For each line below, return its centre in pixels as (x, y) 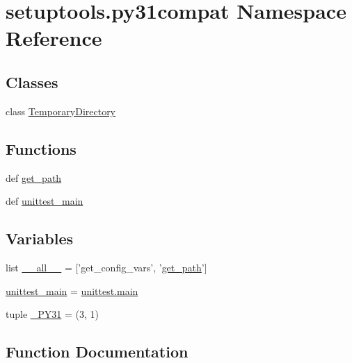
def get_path (34, 177)
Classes (32, 82)
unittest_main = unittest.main (72, 290)
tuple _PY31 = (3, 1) (53, 314)
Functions (41, 148)
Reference (54, 38)
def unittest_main (45, 201)
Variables (40, 238)
